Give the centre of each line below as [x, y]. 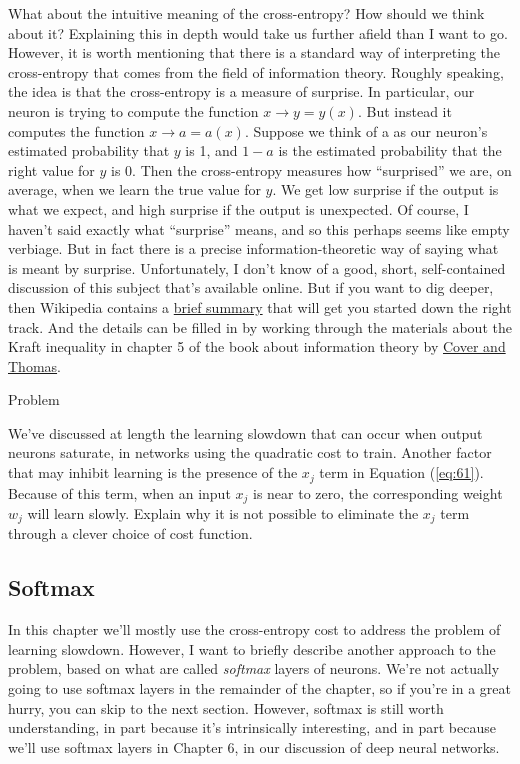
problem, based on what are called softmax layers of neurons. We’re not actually [254, 668]
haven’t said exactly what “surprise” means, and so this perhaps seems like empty [259, 228]
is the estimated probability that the [390, 150]
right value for [51, 169]
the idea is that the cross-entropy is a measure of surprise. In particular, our [241, 91]
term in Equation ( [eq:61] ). [401, 472]
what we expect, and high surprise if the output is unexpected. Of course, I [238, 208]
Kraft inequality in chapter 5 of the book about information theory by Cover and [257, 346]
